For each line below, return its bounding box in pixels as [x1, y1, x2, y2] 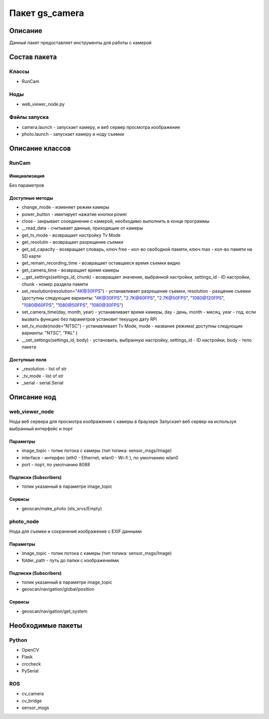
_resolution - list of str [21, 366, 67, 372]
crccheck [21, 661, 41, 667]
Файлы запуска [9, 114, 49, 121]
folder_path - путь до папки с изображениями [21, 557, 119, 563]
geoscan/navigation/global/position [21, 586, 95, 592]
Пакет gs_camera [9, 7, 84, 18]
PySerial [21, 668, 39, 674]
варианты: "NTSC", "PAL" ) [21, 330, 78, 336]
